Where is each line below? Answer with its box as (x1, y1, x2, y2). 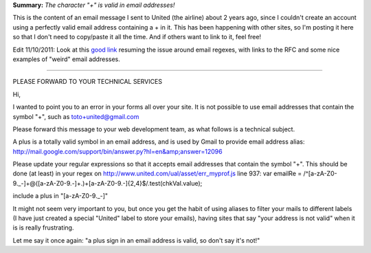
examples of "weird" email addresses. (12, 55, 120, 63)
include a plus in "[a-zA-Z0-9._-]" (12, 192, 109, 200)
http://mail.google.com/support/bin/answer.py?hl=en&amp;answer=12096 (12, 147, 223, 155)
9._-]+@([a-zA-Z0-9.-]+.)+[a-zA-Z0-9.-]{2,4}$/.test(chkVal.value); (12, 179, 203, 187)
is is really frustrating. (12, 223, 74, 232)
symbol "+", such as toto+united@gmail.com (12, 112, 139, 120)
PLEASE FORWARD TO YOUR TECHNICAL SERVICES (12, 78, 163, 86)
